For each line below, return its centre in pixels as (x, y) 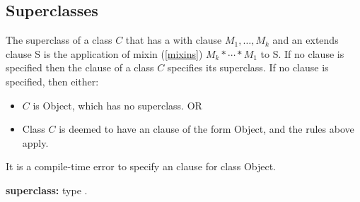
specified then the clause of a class (80, 67)
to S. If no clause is (302, 53)
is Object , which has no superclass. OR (117, 105)
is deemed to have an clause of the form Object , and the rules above (207, 129)
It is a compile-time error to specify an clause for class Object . (141, 166)
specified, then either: (52, 81)
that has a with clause (174, 40)
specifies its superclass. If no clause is (248, 67)
